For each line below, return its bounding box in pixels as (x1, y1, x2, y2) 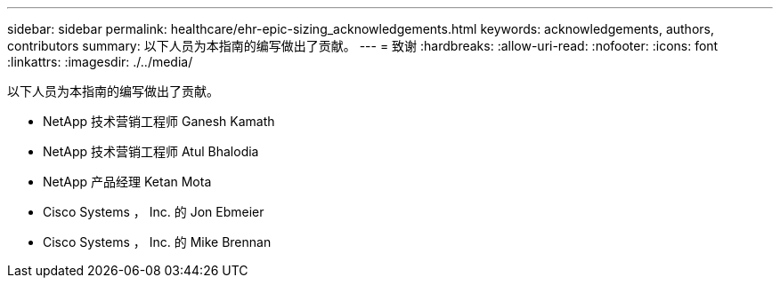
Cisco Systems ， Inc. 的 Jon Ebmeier (43, 204, 264, 219)
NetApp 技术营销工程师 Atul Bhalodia (43, 144, 259, 159)
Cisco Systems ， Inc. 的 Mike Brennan (43, 234, 272, 249)
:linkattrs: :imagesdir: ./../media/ (7, 54, 193, 69)
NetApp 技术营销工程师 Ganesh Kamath (43, 114, 275, 129)
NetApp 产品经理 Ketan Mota (43, 174, 212, 189)
